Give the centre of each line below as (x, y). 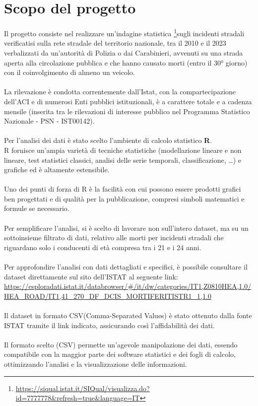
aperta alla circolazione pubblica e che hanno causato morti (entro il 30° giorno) (126, 62)
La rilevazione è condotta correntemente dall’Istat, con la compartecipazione (120, 92)
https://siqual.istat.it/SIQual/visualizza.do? (83, 388)
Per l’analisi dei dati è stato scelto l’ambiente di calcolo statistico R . (108, 140)
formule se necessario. (37, 208)
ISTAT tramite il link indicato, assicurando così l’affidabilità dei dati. (109, 325)
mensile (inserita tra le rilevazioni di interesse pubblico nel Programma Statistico (127, 111)
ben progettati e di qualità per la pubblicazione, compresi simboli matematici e (124, 198)
